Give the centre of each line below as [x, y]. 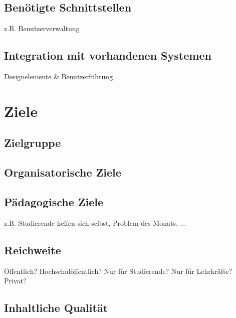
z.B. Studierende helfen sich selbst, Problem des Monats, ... [95, 222]
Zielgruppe [33, 143]
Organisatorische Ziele [63, 172]
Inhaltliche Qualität [56, 308]
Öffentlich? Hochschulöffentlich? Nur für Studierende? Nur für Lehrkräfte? [118, 271]
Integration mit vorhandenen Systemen [108, 55]
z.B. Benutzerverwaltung [42, 28]
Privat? [15, 281]
